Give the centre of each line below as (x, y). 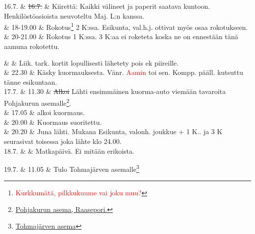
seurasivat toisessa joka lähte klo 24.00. (63, 141)
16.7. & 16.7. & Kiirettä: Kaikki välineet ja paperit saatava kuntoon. (107, 6)
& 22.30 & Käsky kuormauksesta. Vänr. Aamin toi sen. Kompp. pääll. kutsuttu (124, 72)
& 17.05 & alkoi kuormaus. (44, 112)
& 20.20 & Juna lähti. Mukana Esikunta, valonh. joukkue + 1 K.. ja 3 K (113, 131)
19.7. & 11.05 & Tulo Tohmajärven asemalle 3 (72, 168)
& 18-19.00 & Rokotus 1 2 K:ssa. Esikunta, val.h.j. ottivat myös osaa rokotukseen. (126, 26)
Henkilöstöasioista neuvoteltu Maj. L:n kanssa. (74, 15)
